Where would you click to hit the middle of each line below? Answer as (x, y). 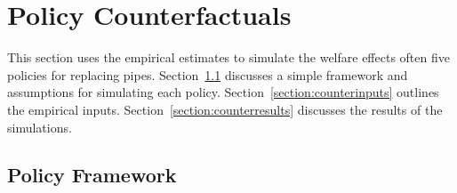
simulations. (40, 127)
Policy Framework (92, 175)
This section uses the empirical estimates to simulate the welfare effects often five (228, 57)
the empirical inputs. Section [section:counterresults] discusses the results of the (225, 109)
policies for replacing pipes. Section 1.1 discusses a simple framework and (208, 74)
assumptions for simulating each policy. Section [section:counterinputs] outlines (223, 92)
